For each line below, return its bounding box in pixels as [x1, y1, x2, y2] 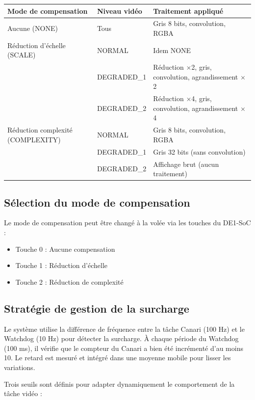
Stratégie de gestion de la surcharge [4, 300, 189, 316]
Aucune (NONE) [7, 23, 58, 33]
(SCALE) [7, 50, 36, 60]
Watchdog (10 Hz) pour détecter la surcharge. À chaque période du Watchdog [4, 333, 239, 344]
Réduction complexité [7, 125, 73, 135]
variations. [4, 362, 35, 372]
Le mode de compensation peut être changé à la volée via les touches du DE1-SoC [4, 217, 251, 228]
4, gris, [191, 93, 212, 104]
